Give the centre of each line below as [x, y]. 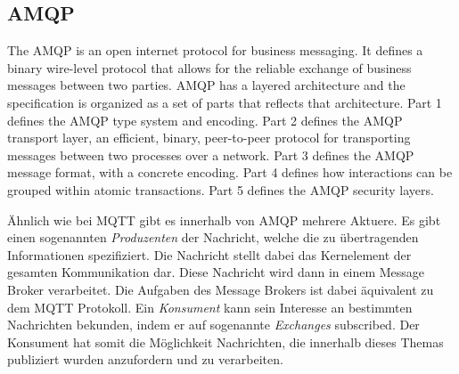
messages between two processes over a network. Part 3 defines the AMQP [211, 154]
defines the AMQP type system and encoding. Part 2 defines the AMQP [205, 120]
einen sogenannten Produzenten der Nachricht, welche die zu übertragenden [213, 237]
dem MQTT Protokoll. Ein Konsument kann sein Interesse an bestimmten [210, 307]
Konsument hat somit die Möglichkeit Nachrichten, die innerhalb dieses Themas [225, 341]
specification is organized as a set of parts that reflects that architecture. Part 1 [225, 102]
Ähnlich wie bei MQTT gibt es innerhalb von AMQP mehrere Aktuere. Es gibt [224, 220]
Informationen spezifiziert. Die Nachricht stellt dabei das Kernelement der [209, 254]
